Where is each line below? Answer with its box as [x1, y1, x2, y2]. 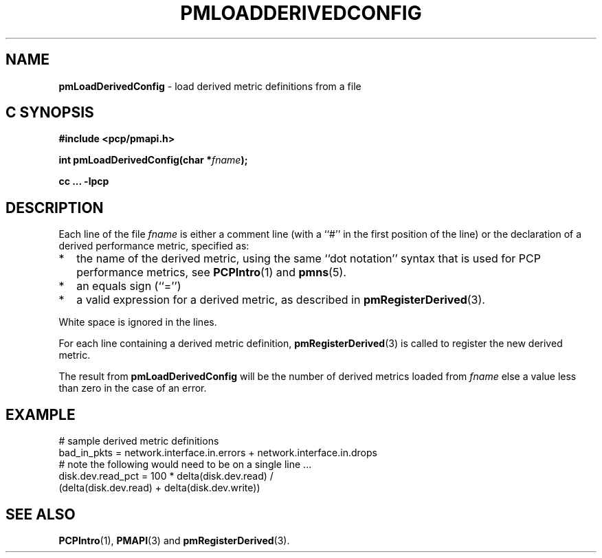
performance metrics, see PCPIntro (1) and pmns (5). [76, 265, 346, 280]
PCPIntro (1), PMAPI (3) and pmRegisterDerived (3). [58, 534, 290, 546]
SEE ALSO [5, 505, 76, 523]
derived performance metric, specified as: [58, 240, 249, 252]
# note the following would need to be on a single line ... [58, 458, 312, 471]
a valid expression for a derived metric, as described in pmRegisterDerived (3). [76, 293, 485, 307]
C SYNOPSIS [5, 104, 94, 122]
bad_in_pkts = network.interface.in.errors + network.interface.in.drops [58, 447, 377, 459]
